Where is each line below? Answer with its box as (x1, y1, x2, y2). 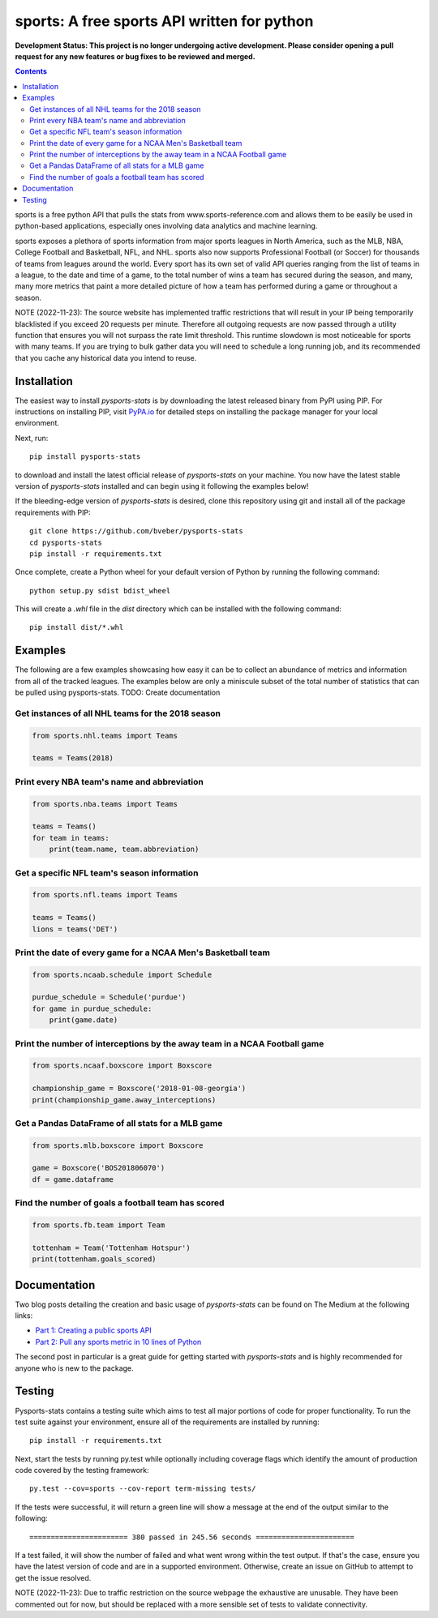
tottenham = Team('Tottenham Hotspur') (32, 1243, 191, 1252)
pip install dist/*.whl (29, 623, 124, 632)
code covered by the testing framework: (15, 1466, 149, 1475)
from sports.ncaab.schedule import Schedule (32, 970, 213, 979)
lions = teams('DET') (32, 924, 118, 934)
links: (15, 1311, 33, 1321)
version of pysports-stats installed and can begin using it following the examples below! (15, 481, 309, 490)
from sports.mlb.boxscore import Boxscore (32, 1141, 204, 1150)
